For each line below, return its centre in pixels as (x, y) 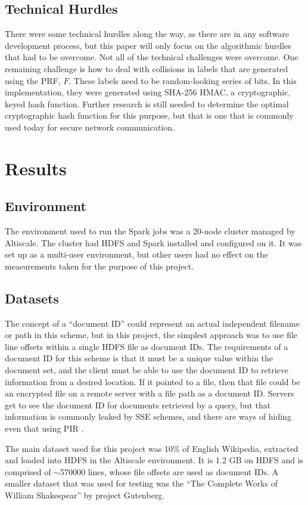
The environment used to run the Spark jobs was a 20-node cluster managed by (150, 231)
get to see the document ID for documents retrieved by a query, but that (138, 405)
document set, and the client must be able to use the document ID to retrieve (147, 370)
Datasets (32, 298)
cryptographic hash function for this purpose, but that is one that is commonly (149, 115)
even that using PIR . (44, 428)
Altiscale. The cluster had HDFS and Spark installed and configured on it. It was (153, 242)
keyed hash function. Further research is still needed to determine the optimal (147, 103)
